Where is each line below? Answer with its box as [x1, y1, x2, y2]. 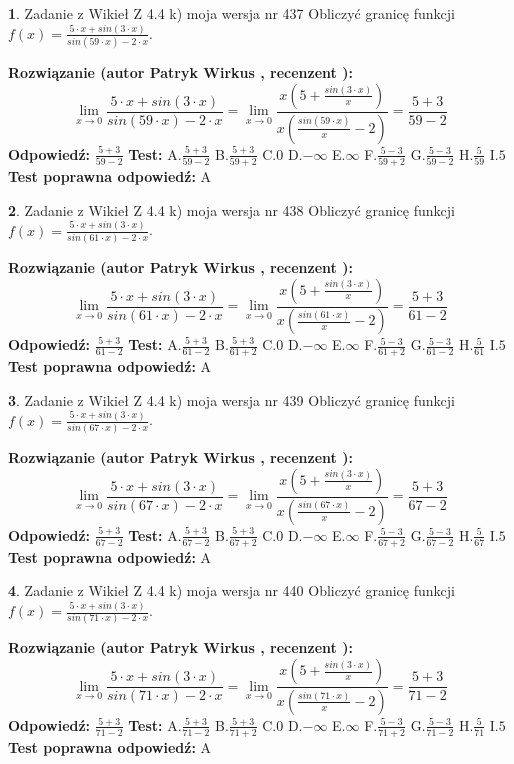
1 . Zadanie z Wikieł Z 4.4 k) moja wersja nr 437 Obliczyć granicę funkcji [8, 3, 455, 23]
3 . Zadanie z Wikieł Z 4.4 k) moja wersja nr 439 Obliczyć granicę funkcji [8, 389, 455, 410]
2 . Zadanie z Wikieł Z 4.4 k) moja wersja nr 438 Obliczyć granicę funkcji [8, 199, 455, 220]
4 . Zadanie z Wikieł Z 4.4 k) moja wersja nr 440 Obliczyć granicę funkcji [8, 580, 455, 601]
